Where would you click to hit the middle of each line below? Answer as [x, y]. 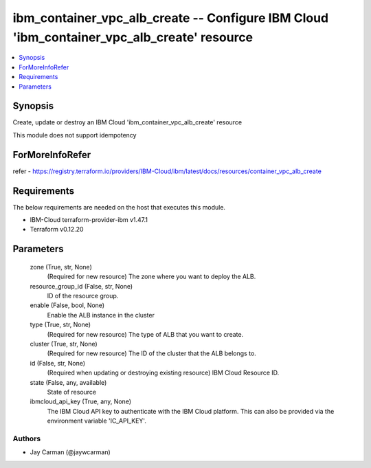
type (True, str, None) [60, 325]
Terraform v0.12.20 [57, 230]
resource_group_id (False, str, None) [81, 286]
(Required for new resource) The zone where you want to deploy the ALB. [151, 277]
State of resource [72, 392]
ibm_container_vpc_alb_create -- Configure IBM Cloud [171, 18]
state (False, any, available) [68, 382]
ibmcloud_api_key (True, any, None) [81, 401]
